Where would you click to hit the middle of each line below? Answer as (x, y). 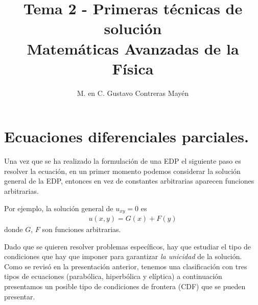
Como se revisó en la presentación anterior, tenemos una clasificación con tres (126, 266)
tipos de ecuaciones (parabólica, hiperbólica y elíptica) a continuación (113, 276)
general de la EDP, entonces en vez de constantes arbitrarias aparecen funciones (129, 181)
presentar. (20, 296)
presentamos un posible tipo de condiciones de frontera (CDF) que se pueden (125, 286)
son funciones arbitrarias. (81, 229)
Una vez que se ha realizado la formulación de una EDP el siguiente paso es (123, 161)
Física (133, 68)
